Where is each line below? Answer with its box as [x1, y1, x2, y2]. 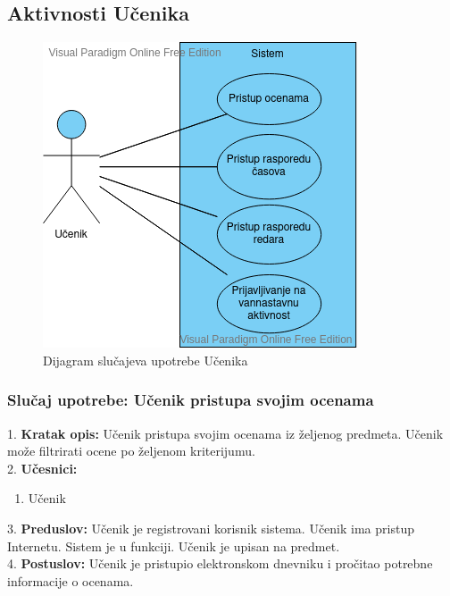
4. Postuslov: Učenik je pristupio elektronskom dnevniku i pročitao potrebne [7, 554, 433, 573]
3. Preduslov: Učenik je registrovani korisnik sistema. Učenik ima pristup [7, 518, 414, 537]
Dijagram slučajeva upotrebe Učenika [43, 350, 248, 369]
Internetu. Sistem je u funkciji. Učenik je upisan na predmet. [7, 536, 340, 555]
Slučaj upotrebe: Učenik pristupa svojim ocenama [7, 389, 374, 411]
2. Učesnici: [7, 458, 78, 477]
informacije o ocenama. [7, 571, 134, 590]
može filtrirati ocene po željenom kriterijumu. [7, 441, 255, 460]
